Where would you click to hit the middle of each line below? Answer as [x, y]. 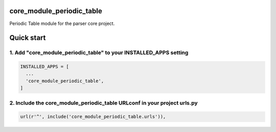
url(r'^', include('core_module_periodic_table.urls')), [93, 117]
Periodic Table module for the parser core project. [62, 23]
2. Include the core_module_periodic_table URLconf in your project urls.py [103, 103]
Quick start [28, 38]
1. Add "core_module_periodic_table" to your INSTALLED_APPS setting [99, 52]
